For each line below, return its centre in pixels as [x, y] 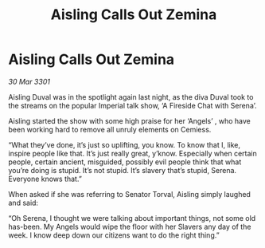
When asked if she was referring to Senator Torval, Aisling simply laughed [129, 194]
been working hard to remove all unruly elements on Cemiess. [110, 129]
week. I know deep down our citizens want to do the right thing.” [114, 235]
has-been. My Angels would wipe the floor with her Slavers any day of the [130, 226]
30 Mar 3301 [29, 81]
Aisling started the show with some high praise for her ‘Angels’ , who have [129, 120]
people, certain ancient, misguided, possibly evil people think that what [125, 162]
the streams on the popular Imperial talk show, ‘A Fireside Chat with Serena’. [132, 105]
